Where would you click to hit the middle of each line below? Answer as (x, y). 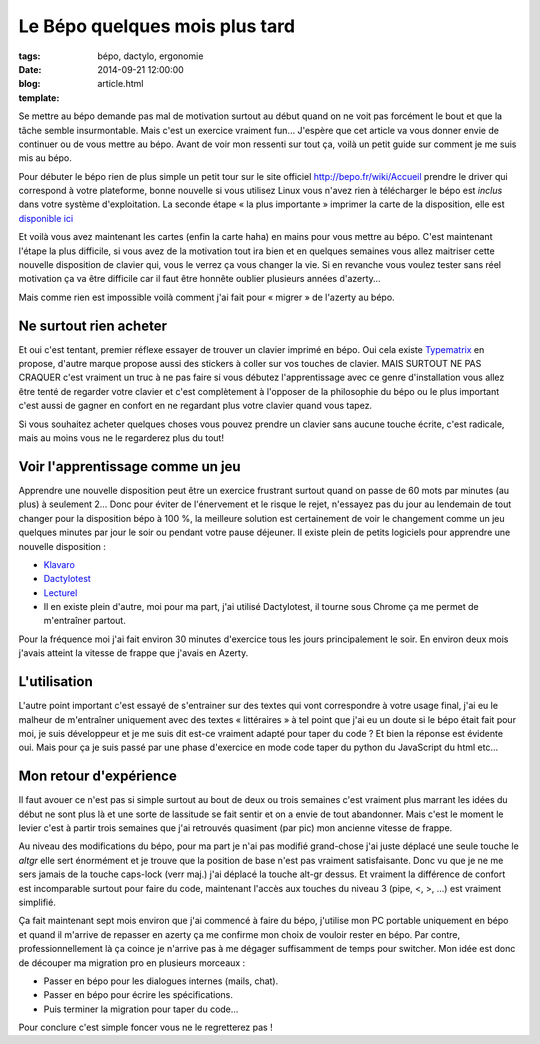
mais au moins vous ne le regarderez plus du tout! (121, 438)
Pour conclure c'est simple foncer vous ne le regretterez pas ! (146, 1027)
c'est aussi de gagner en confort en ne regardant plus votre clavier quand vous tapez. (195, 406)
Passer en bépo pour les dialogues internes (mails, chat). (161, 981)
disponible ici (46, 218)
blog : (29, 84)
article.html (120, 84)
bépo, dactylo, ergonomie (150, 56)
